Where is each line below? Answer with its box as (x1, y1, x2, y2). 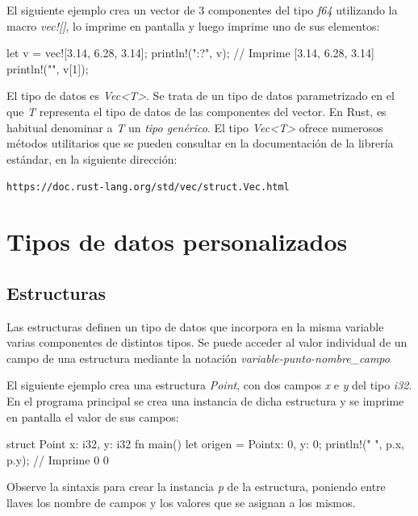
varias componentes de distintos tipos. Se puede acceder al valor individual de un (6, 334, 408, 351)
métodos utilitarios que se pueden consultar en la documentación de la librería (6, 135, 394, 152)
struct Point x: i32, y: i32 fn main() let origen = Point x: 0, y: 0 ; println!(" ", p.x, (6, 435, 404, 452)
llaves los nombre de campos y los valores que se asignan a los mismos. (6, 493, 356, 510)
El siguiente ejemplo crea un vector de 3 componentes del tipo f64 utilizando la (6, 2, 398, 18)
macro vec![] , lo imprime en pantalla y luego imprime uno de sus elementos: (6, 17, 380, 34)
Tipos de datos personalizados (6, 225, 348, 258)
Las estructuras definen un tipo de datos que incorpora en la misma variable (6, 318, 384, 335)
